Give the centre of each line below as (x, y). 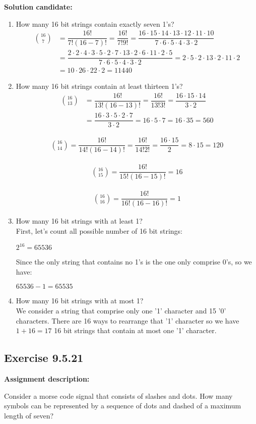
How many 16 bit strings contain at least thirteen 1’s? (99, 86)
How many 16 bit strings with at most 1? (80, 301)
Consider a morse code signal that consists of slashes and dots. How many (118, 395)
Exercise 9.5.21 (44, 358)
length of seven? (29, 415)
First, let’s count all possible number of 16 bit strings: (99, 231)
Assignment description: (47, 378)
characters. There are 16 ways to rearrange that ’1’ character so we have (127, 320)
